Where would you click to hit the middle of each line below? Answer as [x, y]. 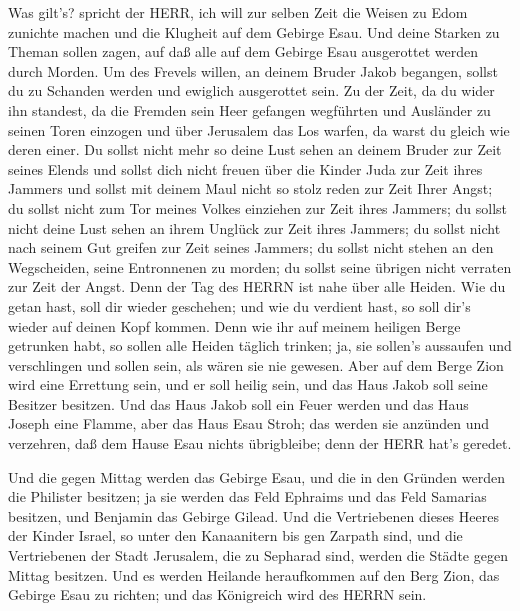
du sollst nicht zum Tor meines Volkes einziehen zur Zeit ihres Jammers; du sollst [258, 207]
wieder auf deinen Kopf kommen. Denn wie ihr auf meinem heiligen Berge [234, 325]
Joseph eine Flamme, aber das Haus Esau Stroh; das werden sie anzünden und [249, 423]
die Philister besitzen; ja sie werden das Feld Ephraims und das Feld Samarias [247, 496]
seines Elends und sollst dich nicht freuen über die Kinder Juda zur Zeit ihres [245, 168]
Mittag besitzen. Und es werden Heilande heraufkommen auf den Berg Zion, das [254, 574]
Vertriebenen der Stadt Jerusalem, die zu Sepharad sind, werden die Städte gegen [258, 555]
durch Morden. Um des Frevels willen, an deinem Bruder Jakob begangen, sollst [253, 70]
